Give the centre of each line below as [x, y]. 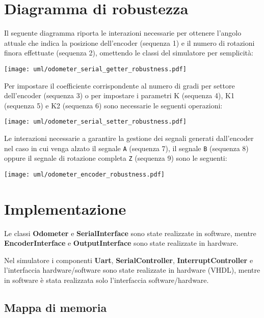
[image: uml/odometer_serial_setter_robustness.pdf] [95, 122]
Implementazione [65, 208]
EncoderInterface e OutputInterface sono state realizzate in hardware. [121, 243]
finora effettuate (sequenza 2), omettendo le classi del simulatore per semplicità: [129, 53]
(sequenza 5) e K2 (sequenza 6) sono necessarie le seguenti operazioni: [113, 105]
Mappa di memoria [56, 308]
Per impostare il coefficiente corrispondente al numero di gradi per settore [120, 85]
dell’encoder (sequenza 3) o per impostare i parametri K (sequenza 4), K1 [119, 95]
